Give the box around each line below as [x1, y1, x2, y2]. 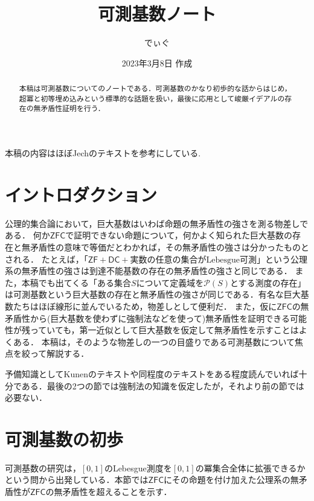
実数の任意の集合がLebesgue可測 [130, 255, 257, 264]
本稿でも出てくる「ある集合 [21, 276, 132, 289]
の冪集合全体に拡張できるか [195, 461, 306, 474]
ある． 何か [5, 229, 50, 241]
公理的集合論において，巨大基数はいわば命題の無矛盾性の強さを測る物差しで [5, 217, 309, 229]
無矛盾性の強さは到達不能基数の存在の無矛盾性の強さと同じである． [21, 264, 292, 277]
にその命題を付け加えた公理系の [164, 473, 290, 486]
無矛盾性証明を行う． [33, 103, 105, 113]
